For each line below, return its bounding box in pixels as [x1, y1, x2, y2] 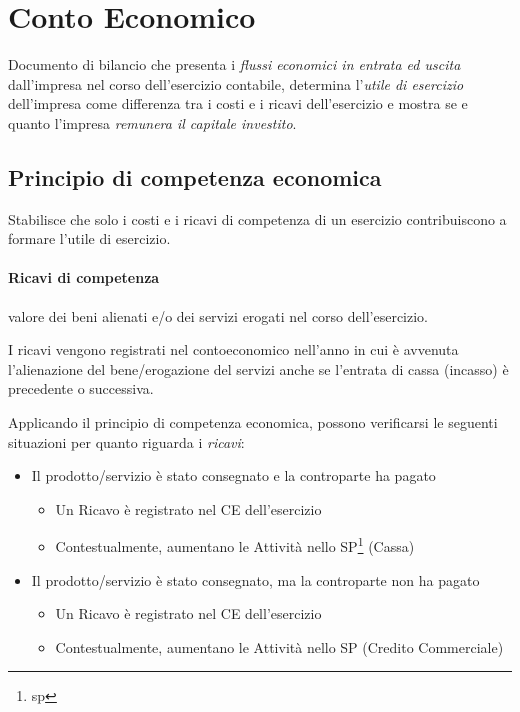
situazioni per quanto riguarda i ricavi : [8, 431, 245, 452]
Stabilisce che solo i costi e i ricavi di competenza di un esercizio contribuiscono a [8, 208, 507, 229]
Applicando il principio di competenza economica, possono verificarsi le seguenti [8, 412, 498, 433]
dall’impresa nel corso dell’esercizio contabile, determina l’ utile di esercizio [8, 73, 464, 94]
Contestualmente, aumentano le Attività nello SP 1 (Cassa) [55, 533, 415, 557]
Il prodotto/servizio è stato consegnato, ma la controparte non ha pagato [31, 569, 480, 590]
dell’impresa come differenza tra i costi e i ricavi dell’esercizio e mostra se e [8, 93, 468, 114]
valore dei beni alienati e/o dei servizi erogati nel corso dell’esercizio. [8, 305, 428, 326]
